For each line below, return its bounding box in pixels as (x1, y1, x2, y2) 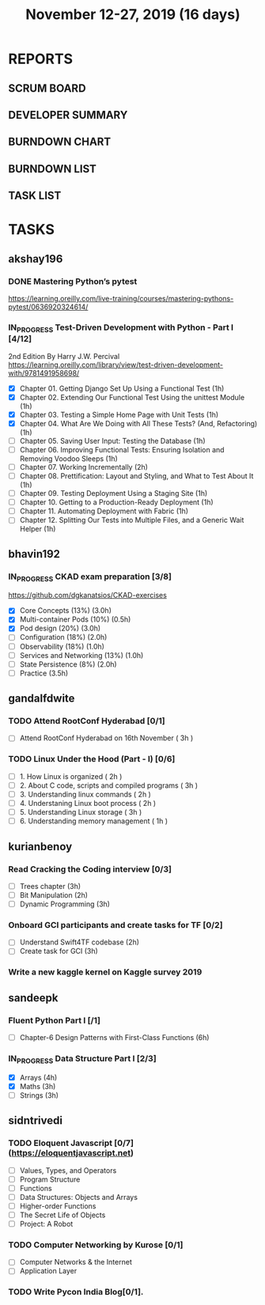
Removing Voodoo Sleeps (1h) (19, 453, 119, 463)
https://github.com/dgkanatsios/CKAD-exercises (8, 591, 168, 600)
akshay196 (8, 252, 63, 266)
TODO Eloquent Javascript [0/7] (8, 1137, 134, 1148)
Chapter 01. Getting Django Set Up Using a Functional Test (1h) (19, 384, 225, 393)
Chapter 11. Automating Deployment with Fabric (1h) (19, 506, 188, 516)
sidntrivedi (8, 1114, 63, 1128)
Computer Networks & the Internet (19, 1258, 132, 1267)
